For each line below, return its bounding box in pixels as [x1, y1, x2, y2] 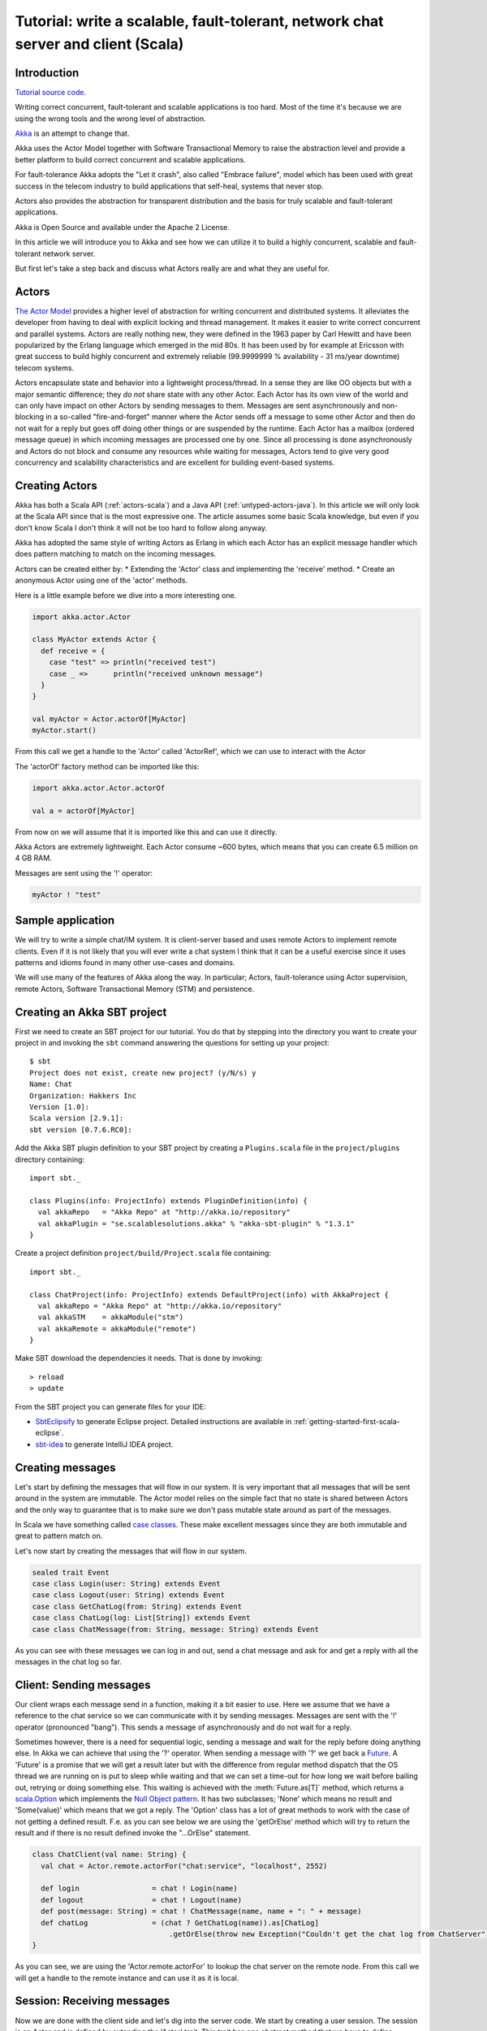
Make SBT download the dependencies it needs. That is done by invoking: [15, 1353, 263, 1363]
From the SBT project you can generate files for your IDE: [15, 1401, 206, 1411]
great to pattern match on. [15, 1531, 103, 1541]
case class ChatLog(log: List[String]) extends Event [32, 1613, 251, 1622]
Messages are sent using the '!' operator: [15, 868, 153, 877]
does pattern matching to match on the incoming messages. [15, 549, 217, 559]
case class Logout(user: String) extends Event [32, 1591, 225, 1600]
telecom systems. [15, 362, 75, 373]
